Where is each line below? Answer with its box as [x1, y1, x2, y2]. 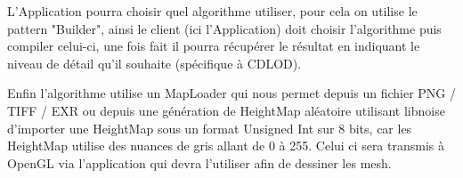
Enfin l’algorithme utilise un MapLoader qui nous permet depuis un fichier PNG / [7, 84, 456, 102]
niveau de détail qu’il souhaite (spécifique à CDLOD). [7, 53, 302, 72]
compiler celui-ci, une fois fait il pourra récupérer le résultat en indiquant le [7, 36, 420, 55]
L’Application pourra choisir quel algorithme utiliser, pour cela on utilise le [7, 2, 418, 20]
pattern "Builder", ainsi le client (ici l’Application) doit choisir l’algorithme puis [7, 19, 442, 37]
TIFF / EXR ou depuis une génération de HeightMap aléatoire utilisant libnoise [7, 101, 445, 119]
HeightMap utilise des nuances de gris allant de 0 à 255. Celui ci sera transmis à [7, 136, 444, 155]
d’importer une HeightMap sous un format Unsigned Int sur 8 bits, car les [7, 118, 412, 137]
